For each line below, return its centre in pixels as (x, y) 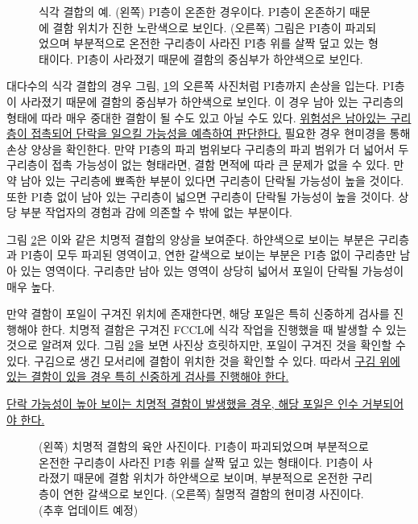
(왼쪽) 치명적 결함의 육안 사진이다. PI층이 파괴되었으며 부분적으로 (204, 446)
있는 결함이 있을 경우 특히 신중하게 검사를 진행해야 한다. (148, 376)
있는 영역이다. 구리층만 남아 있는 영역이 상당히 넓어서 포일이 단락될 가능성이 (212, 270)
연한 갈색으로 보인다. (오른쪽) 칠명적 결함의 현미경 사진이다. (213, 494)
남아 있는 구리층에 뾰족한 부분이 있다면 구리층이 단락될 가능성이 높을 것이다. (212, 180)
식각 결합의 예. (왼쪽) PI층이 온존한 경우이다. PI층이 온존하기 (192, 11)
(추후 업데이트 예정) (89, 509)
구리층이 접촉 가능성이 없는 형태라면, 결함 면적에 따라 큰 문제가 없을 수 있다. (198, 165)
